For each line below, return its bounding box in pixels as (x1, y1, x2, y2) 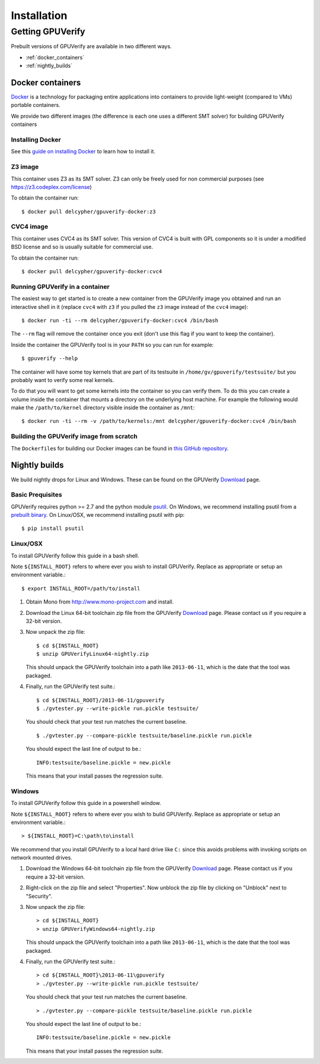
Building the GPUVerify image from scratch (11, 432, 137, 441)
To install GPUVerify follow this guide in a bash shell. (11, 552, 139, 559)
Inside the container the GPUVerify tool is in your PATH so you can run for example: (11, 341, 214, 348)
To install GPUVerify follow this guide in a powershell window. (11, 800, 161, 807)
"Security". (25, 892, 53, 899)
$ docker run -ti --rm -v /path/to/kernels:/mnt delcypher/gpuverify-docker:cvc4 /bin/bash (21, 418, 296, 425)
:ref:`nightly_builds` (25, 62, 73, 70)
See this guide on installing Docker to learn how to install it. (11, 148, 156, 155)
